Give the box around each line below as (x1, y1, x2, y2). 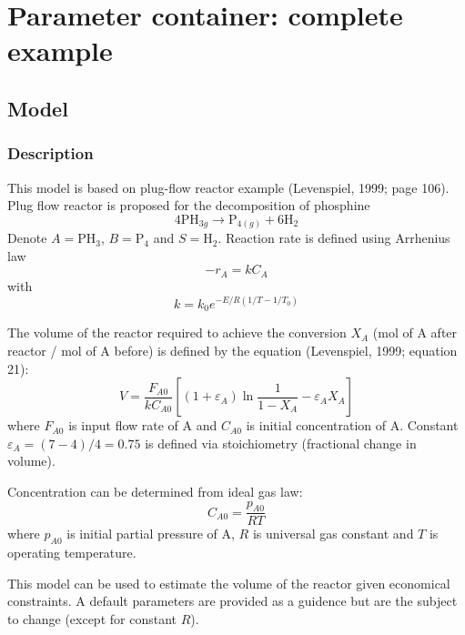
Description (7, 142, 94, 165)
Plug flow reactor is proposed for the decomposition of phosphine (7, 196, 370, 215)
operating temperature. (7, 543, 136, 562)
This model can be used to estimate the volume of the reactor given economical (7, 573, 450, 592)
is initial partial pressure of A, (66, 524, 235, 543)
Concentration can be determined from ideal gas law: (7, 482, 303, 501)
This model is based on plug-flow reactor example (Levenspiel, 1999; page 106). (7, 177, 450, 197)
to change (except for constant (7, 610, 177, 629)
